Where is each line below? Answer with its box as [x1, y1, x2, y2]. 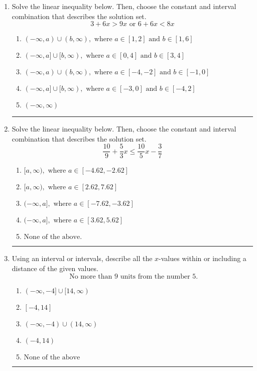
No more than [69, 273, 112, 280]
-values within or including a [159, 253, 246, 264]
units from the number [120, 273, 190, 280]
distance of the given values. [12, 263, 98, 274]
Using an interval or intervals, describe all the [12, 253, 153, 264]
